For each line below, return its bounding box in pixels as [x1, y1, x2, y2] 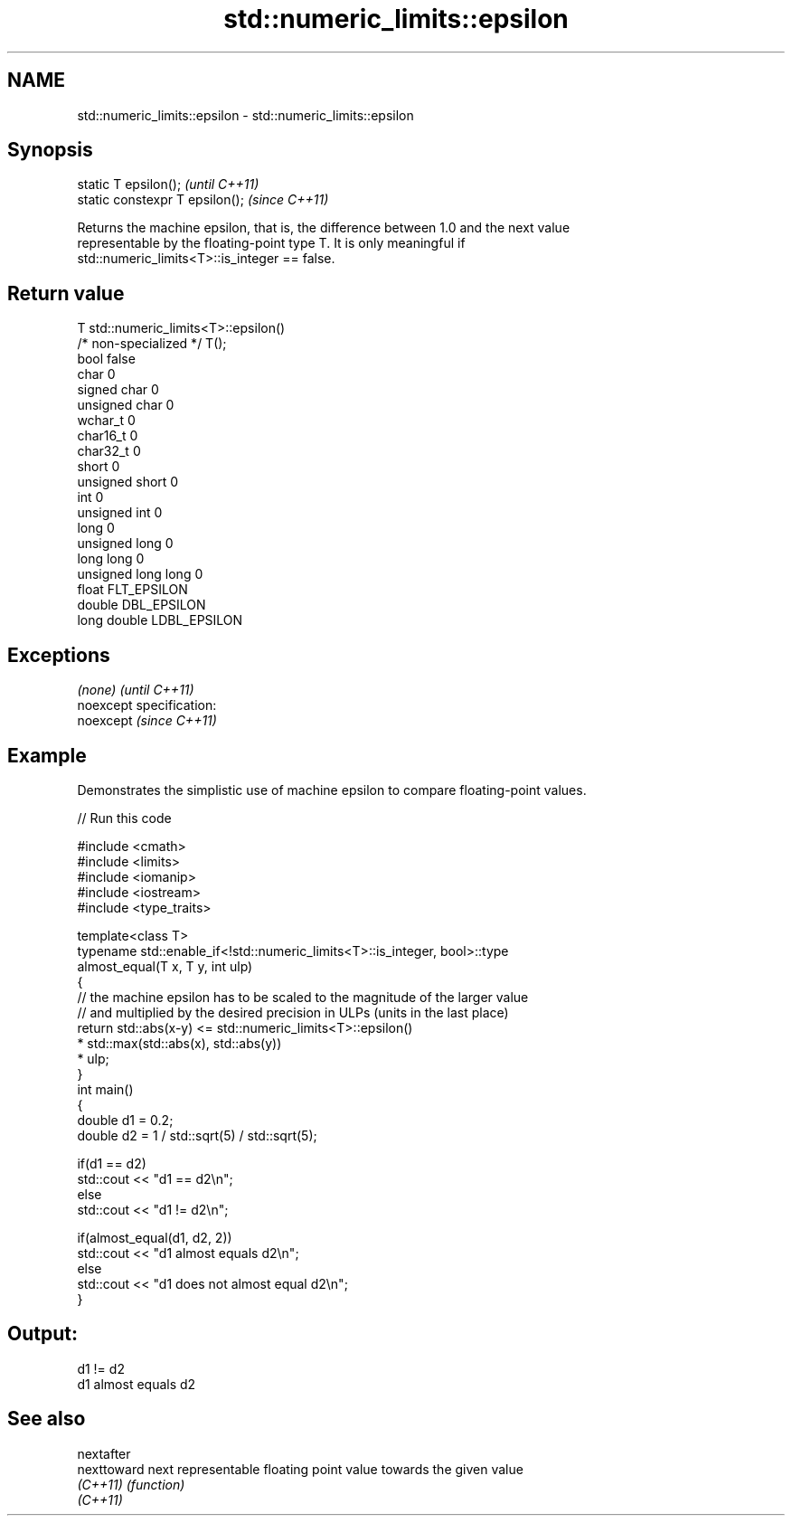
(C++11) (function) [77, 1476, 185, 1492]
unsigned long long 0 [77, 566, 203, 582]
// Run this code [77, 809, 172, 826]
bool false [77, 351, 136, 367]
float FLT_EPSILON [77, 582, 188, 598]
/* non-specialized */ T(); [77, 336, 227, 352]
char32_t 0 [77, 443, 141, 459]
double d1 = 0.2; [77, 1112, 174, 1128]
